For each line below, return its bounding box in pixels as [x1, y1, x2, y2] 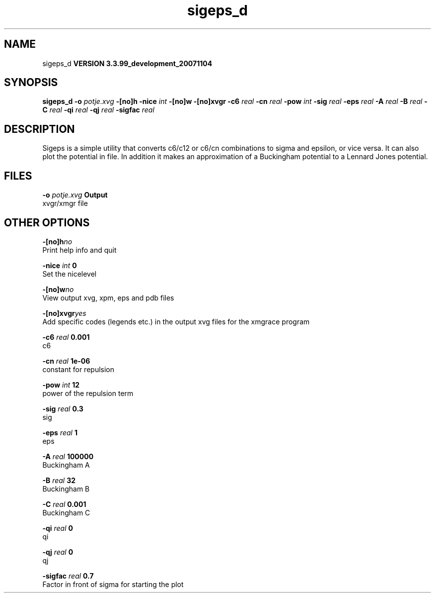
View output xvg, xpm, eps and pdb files [42, 293, 174, 302]
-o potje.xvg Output [42, 191, 108, 199]
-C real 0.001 [42, 499, 86, 508]
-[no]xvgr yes [42, 308, 86, 317]
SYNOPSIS [4, 76, 58, 89]
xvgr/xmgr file [42, 199, 88, 208]
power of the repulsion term [42, 389, 134, 398]
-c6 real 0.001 [42, 332, 90, 341]
